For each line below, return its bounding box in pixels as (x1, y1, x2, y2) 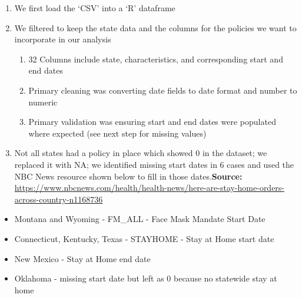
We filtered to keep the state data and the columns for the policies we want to (14, 21, 297, 34)
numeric (28, 95, 58, 108)
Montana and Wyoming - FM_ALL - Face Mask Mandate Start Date (14, 213, 266, 225)
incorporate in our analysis (14, 33, 111, 45)
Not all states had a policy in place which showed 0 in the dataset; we (14, 147, 267, 159)
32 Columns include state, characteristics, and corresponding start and (28, 52, 283, 65)
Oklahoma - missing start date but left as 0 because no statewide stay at (14, 272, 277, 284)
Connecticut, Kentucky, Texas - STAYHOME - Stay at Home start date (14, 232, 274, 244)
